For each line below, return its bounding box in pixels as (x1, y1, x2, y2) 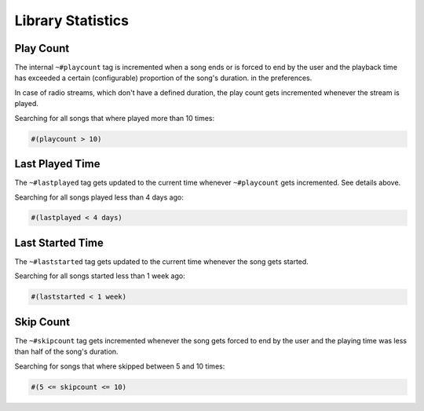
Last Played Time (14, 157, 101, 171)
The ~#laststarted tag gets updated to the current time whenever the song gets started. (14, 256, 309, 266)
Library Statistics (14, 12, 130, 29)
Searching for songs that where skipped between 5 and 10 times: (14, 361, 225, 371)
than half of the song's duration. (14, 347, 119, 357)
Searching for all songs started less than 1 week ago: (14, 271, 185, 281)
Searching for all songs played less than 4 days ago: (14, 193, 184, 202)
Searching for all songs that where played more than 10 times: (14, 113, 215, 123)
